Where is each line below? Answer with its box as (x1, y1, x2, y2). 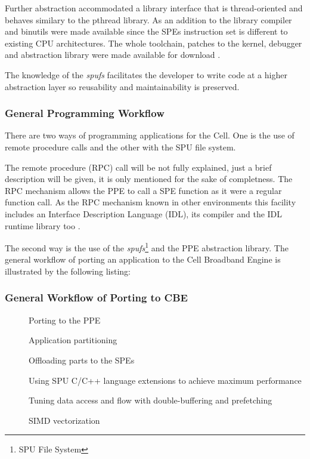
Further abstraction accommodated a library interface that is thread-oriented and (5, 2, 303, 14)
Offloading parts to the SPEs (29, 353, 135, 366)
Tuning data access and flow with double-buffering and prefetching (29, 394, 272, 406)
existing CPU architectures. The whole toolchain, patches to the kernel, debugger (5, 36, 302, 49)
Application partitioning (29, 334, 117, 346)
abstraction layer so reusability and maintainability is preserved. (5, 80, 240, 93)
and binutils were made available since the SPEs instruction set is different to (5, 25, 288, 38)
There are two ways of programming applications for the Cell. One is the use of (5, 129, 294, 141)
